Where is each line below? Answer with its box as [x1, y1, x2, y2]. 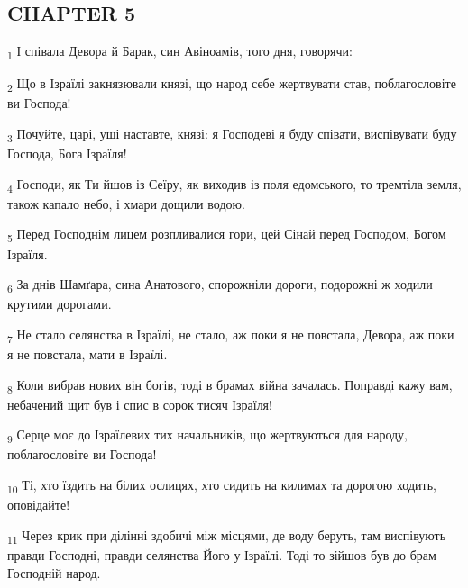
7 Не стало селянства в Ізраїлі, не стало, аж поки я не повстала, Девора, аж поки [7, 324, 454, 346]
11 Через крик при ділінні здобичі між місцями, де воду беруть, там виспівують [7, 525, 446, 547]
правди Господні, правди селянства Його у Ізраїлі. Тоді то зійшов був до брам [7, 545, 436, 564]
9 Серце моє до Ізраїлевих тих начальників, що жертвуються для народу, [7, 425, 408, 447]
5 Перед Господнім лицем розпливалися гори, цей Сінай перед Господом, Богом [7, 224, 446, 246]
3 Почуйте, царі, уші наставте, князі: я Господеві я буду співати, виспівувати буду [7, 124, 457, 145]
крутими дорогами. [7, 294, 112, 313]
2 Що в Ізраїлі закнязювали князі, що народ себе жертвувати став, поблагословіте [7, 74, 456, 95]
